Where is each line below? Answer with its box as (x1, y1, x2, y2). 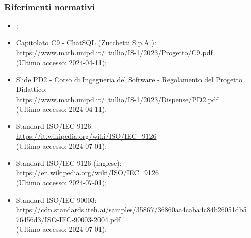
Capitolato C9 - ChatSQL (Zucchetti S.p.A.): (16, 37, 156, 47)
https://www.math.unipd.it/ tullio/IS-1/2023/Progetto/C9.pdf (16, 47, 213, 58)
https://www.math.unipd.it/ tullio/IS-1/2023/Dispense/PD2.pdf (16, 93, 218, 104)
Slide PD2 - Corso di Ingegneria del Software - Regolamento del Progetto (16, 74, 243, 84)
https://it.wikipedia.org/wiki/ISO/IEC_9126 (16, 130, 157, 141)
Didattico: (16, 84, 47, 94)
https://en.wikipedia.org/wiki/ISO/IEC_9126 (16, 167, 159, 178)
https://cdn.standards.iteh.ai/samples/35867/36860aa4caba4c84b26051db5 (16, 204, 247, 215)
